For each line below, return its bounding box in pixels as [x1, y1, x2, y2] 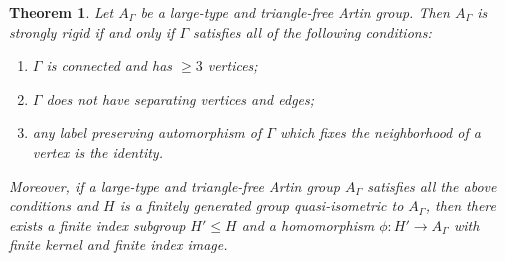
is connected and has [46, 55, 173, 76]
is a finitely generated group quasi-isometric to [119, 195, 404, 216]
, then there [425, 195, 496, 216]
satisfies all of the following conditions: [193, 21, 432, 42]
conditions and [9, 195, 99, 216]
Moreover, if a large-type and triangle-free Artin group [9, 175, 340, 196]
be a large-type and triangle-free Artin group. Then [140, 2, 450, 22]
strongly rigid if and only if [9, 21, 175, 42]
